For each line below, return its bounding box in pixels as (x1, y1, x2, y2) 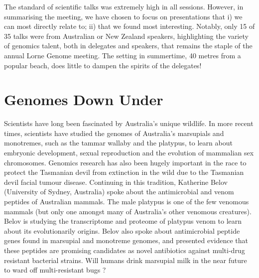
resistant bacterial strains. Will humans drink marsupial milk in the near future (4, 255, 247, 265)
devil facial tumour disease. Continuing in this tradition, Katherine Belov (4, 176, 228, 187)
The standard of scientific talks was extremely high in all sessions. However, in (4, 1, 244, 11)
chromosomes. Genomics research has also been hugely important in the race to (4, 157, 247, 167)
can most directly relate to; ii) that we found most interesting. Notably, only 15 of (4, 21, 255, 31)
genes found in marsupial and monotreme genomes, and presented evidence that (4, 235, 249, 246)
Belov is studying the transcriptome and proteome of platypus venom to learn (4, 216, 242, 226)
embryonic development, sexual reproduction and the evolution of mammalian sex (4, 147, 254, 158)
